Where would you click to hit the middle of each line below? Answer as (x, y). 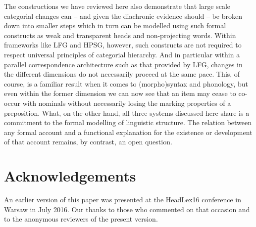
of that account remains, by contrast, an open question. (88, 142)
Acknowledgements (70, 176)
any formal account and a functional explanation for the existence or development (128, 132)
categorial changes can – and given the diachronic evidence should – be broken (123, 16)
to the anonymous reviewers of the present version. (81, 219)
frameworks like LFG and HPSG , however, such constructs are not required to (123, 45)
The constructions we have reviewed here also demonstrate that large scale (117, 6)
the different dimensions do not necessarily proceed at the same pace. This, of (122, 74)
